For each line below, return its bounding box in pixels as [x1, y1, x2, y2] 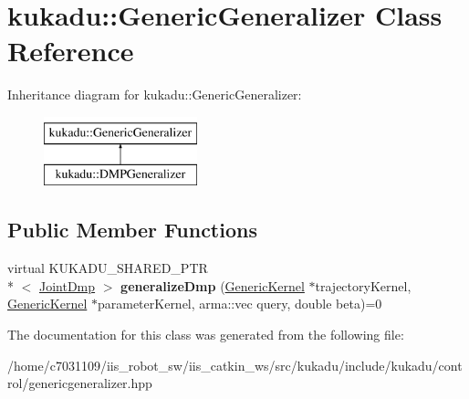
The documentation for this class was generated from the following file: [7, 325, 404, 344]
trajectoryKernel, [315, 276, 412, 295]
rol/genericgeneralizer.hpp [7, 373, 152, 393]
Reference [7, 32, 134, 69]
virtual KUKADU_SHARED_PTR [7, 258, 208, 278]
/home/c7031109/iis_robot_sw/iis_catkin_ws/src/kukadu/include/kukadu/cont [7, 355, 463, 374]
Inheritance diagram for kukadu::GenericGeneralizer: [7, 85, 302, 104]
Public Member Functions [7, 215, 257, 244]
